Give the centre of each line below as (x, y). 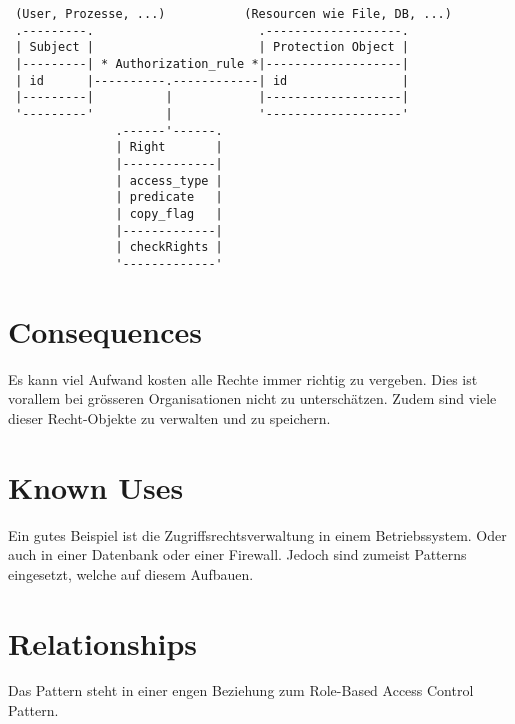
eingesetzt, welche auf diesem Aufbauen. (131, 573)
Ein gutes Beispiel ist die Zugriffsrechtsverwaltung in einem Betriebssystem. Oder (257, 534)
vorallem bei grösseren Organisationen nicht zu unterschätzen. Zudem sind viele (252, 398)
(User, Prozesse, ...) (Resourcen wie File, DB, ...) (233, 14)
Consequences (105, 330)
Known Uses (96, 486)
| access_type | (169, 180)
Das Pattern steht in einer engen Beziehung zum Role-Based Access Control (241, 690)
